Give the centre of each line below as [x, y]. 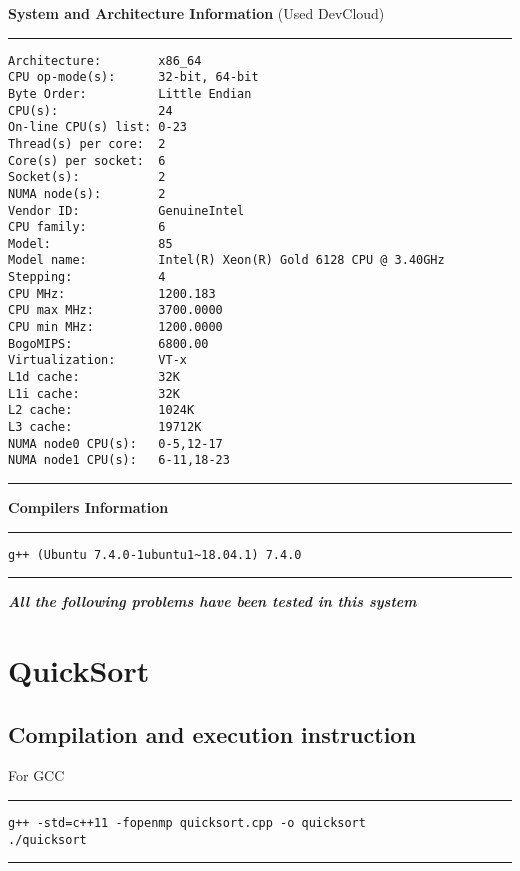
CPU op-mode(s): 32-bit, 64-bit [133, 77]
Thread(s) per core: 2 [87, 143]
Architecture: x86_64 [105, 60]
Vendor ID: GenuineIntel [126, 210]
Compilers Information [88, 507]
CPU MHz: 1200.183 [112, 293]
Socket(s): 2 [87, 177]
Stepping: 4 [87, 277]
